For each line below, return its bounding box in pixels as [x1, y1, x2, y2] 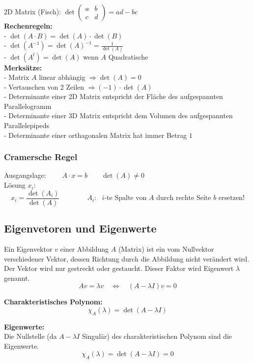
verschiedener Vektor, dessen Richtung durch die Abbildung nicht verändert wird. [4, 253, 250, 264]
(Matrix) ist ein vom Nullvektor [118, 243, 214, 254]
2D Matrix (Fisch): [4, 6, 61, 16]
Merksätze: [4, 62, 42, 72]
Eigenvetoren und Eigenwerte [4, 221, 157, 236]
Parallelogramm [4, 100, 52, 111]
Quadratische [108, 51, 148, 62]
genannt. [4, 272, 30, 283]
